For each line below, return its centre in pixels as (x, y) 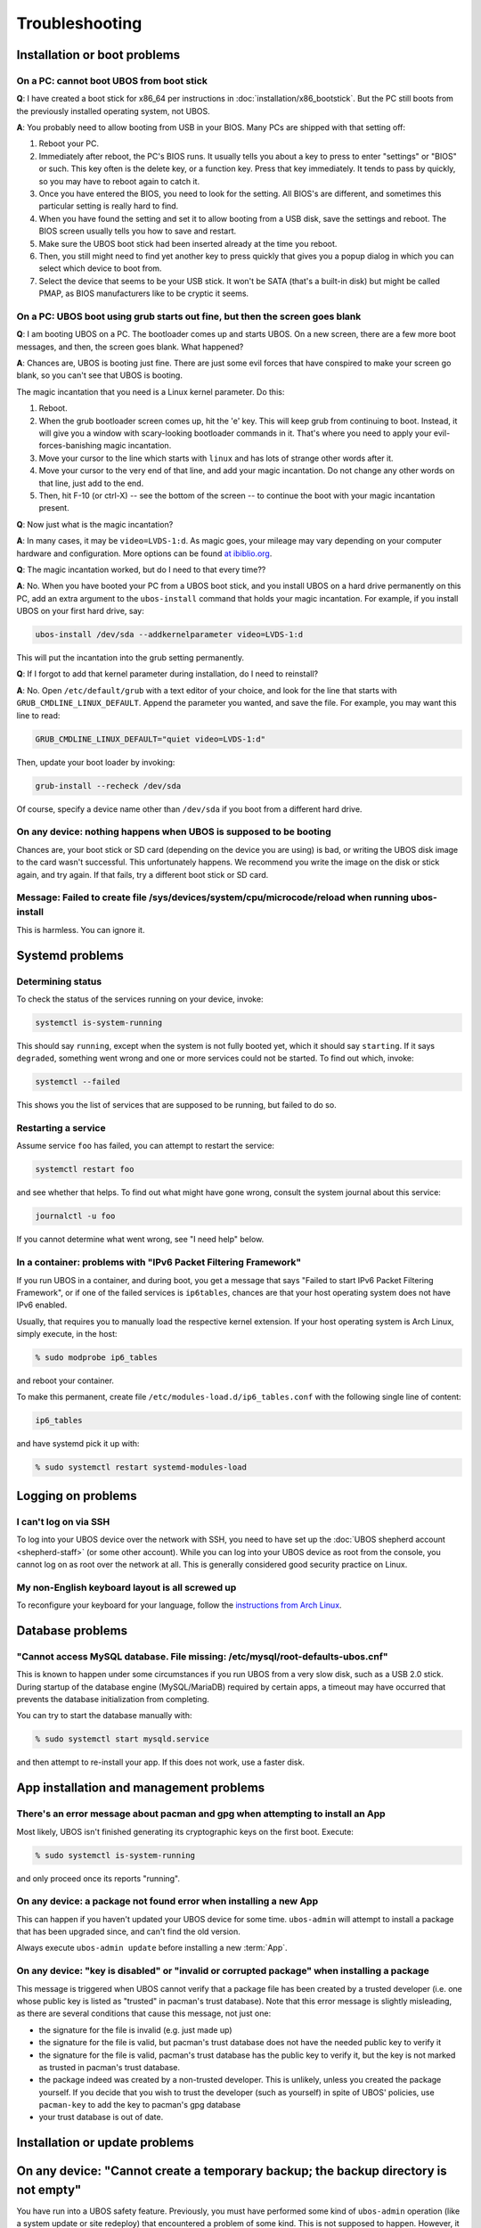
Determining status (59, 981)
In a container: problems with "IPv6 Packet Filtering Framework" (159, 1263)
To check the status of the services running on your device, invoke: (140, 999)
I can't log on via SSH (63, 1521)
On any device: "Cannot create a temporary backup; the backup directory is (232, 2171)
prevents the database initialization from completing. (113, 1700)
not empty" (49, 2189)
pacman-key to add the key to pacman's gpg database (139, 2105)
